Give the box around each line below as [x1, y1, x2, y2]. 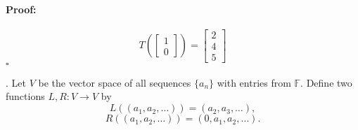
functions [6, 89, 45, 103]
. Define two [300, 75, 352, 89]
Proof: [6, 1, 37, 16]
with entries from [217, 75, 291, 89]
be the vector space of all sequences [38, 75, 191, 89]
